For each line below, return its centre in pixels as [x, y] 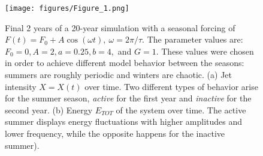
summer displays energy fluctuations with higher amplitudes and [124, 121]
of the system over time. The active [181, 109]
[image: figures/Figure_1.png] [67, 8]
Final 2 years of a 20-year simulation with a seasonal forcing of [120, 27]
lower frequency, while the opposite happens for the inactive [115, 133]
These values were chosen [208, 51]
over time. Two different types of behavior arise [171, 86]
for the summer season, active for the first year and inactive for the [128, 98]
